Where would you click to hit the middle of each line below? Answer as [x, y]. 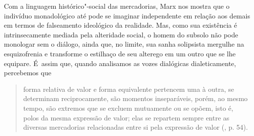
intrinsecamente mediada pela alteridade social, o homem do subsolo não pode [121, 34]
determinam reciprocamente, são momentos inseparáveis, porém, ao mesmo [135, 98]
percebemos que [28, 73]
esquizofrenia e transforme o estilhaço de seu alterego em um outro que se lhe [120, 53]
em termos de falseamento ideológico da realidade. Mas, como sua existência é [121, 25]
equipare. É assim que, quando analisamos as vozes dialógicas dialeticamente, [120, 63]
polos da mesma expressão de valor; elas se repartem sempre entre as [126, 117]
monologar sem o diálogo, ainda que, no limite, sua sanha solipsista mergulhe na [124, 44]
